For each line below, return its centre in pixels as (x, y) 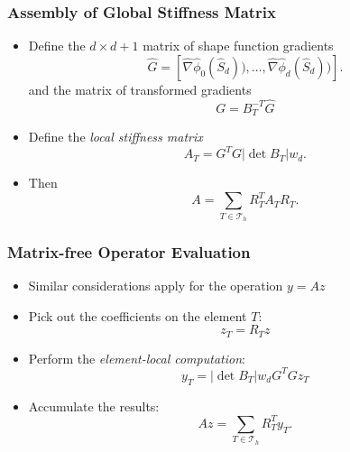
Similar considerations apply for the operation (156, 286)
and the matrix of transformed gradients (140, 89)
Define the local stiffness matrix (115, 137)
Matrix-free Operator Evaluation (129, 251)
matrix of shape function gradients (238, 46)
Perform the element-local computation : (137, 358)
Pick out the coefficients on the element (138, 315)
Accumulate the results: (94, 406)
